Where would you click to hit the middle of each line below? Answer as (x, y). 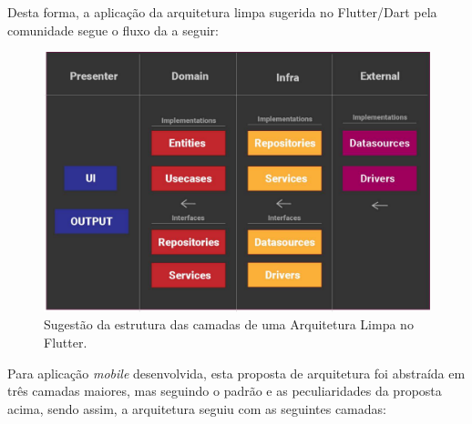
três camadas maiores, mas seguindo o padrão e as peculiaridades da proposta (225, 391)
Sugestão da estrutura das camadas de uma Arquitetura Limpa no (229, 324)
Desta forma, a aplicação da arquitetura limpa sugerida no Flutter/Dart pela (222, 12)
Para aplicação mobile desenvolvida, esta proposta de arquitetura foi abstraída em (236, 373)
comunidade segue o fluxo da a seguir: (113, 30)
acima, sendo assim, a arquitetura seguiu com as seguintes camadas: (197, 408)
